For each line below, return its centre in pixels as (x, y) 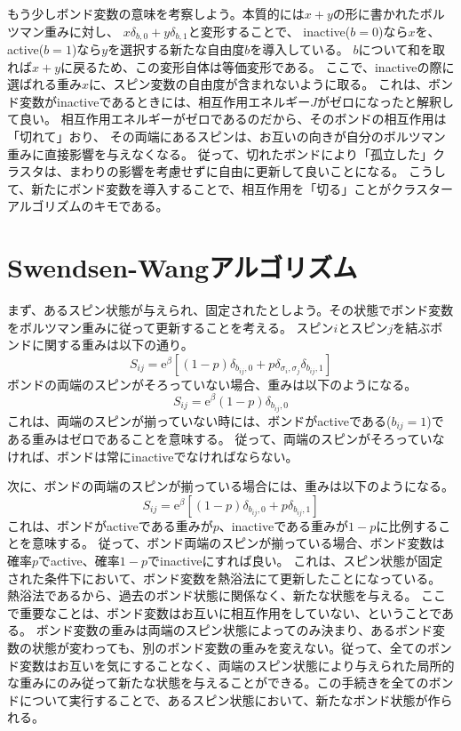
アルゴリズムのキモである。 (88, 206)
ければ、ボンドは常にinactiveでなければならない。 (153, 456)
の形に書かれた (376, 13)
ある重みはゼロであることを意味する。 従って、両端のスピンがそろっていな (226, 439)
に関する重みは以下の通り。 (112, 345)
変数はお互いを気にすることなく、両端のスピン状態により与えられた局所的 (237, 665)
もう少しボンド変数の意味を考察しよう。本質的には (156, 13)
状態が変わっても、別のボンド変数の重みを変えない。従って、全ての (229, 648)
